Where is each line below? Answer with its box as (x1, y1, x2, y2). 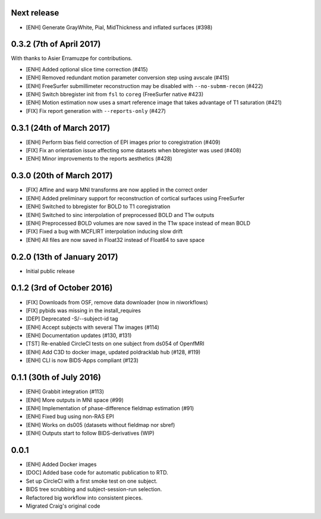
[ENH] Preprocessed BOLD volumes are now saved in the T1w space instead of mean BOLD (26, 219, 251, 227)
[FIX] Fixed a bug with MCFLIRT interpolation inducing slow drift (26, 228, 183, 235)
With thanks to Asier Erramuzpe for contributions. (11, 55, 133, 62)
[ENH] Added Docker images (26, 461, 97, 468)
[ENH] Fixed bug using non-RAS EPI (26, 413, 114, 420)
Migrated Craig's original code (26, 502, 100, 509)
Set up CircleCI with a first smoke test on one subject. (26, 477, 158, 485)
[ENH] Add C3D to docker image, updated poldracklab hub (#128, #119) (26, 348, 201, 356)
